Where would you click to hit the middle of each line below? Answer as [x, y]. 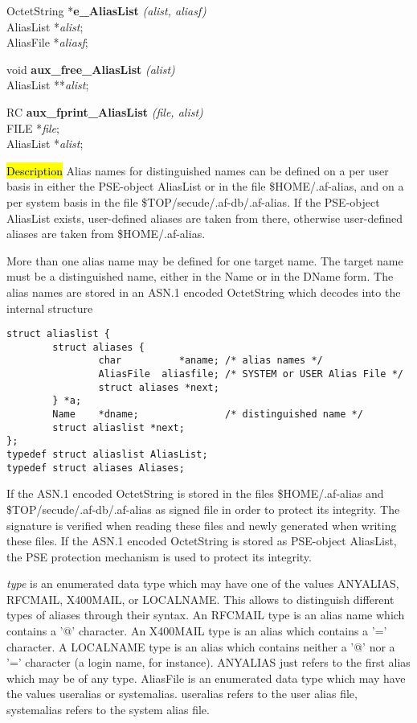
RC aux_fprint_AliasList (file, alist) [105, 111]
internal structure [50, 308]
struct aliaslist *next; [119, 427]
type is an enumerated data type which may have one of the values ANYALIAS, [203, 583]
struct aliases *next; [159, 387]
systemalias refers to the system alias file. [108, 710]
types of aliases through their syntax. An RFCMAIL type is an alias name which [206, 615]
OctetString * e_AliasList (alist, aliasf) [106, 10]
